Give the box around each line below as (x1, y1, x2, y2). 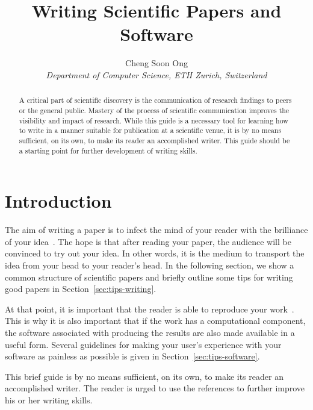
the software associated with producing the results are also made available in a (5, 326, 295, 338)
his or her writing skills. (5, 393, 93, 406)
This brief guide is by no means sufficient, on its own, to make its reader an (5, 370, 284, 382)
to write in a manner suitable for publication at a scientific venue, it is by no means (19, 125, 282, 135)
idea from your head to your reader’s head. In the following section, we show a (5, 258, 294, 271)
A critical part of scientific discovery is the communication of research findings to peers (19, 95, 292, 105)
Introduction (5, 188, 112, 213)
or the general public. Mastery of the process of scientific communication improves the (19, 105, 290, 115)
